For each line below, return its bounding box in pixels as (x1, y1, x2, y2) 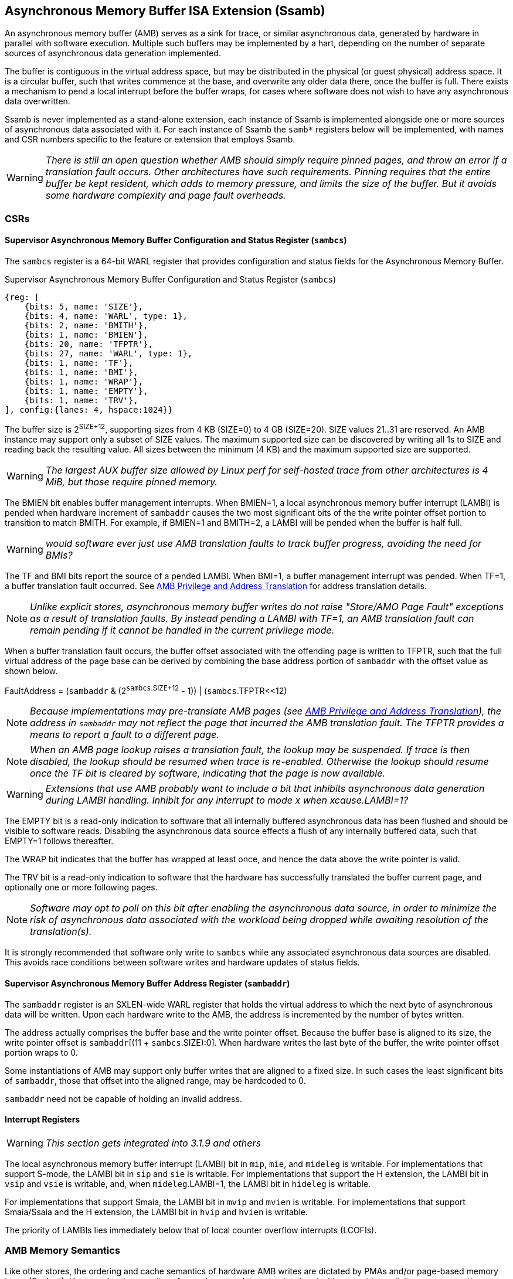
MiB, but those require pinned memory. (45, 475, 218, 488)
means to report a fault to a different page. (30, 729, 219, 741)
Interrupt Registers (5, 1114, 80, 1125)
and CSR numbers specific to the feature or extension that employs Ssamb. (5, 134, 295, 145)
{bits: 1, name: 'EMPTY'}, (24, 386, 148, 396)
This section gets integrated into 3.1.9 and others (45, 1137, 261, 1149)
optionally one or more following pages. (5, 882, 158, 893)
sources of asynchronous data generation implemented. (5, 48, 221, 59)
